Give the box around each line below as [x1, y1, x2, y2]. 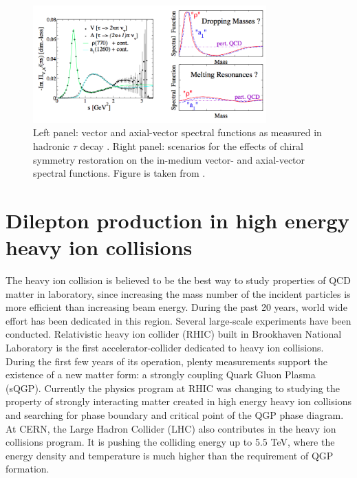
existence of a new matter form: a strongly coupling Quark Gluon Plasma [6, 367, 316, 382]
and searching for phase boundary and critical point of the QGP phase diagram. [6, 407, 344, 422]
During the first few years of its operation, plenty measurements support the [6, 354, 327, 368]
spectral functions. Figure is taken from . [33, 166, 206, 180]
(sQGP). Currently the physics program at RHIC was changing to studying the [6, 380, 340, 395]
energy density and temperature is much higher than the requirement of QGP [6, 448, 334, 462]
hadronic [33, 138, 69, 153]
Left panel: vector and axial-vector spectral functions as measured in [33, 125, 322, 140]
